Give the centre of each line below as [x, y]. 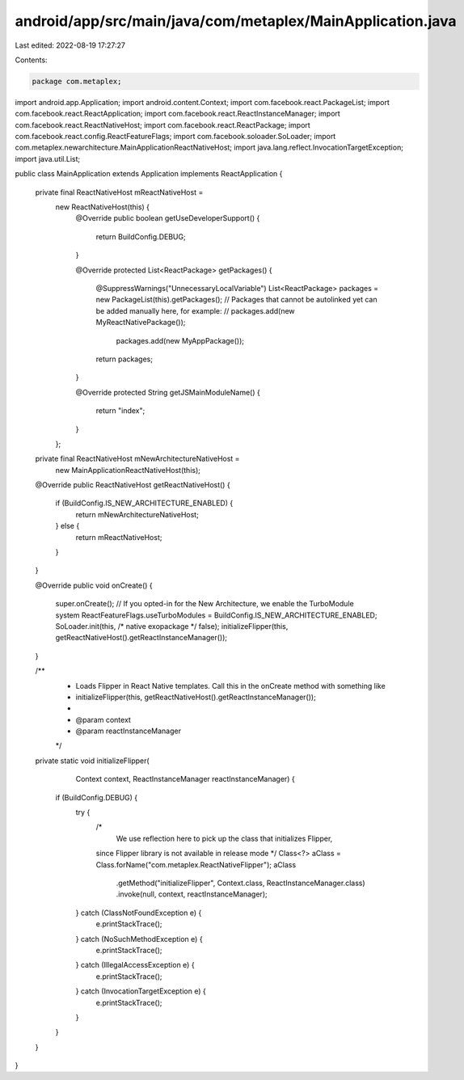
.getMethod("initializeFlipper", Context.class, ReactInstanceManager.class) [240, 883]
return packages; [124, 359]
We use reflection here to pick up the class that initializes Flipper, [224, 838]
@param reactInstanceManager [129, 731]
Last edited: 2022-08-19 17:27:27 [70, 45]
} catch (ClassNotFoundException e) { [139, 913]
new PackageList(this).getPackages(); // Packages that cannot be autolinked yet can [236, 300]
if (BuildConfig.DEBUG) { [97, 797]
